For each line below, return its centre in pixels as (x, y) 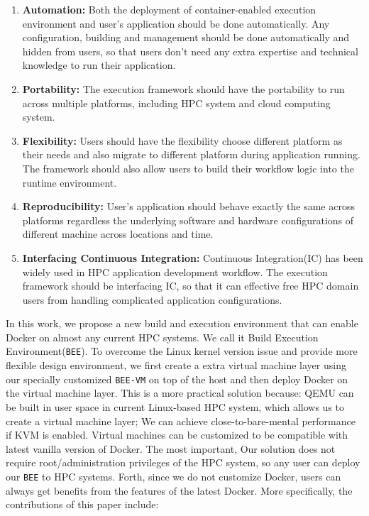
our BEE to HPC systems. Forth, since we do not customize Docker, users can (174, 476)
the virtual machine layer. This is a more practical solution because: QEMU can (180, 393)
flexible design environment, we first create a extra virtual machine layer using (176, 365)
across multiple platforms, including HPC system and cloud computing (176, 103)
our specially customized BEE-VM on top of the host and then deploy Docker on (177, 379)
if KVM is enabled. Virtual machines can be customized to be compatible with (177, 435)
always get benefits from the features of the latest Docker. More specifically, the (179, 490)
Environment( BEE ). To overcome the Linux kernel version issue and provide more (182, 351)
